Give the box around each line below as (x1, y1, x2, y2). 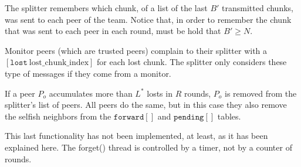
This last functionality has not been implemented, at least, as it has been (5, 129, 268, 142)
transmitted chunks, (222, 2, 293, 13)
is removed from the (225, 87, 297, 99)
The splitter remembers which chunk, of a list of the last (5, 2, 208, 13)
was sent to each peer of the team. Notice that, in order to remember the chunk (5, 13, 292, 25)
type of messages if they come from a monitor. (5, 67, 171, 79)
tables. (217, 110, 241, 122)
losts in (147, 87, 173, 99)
